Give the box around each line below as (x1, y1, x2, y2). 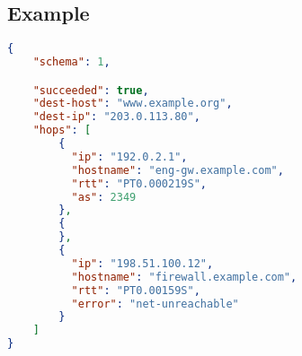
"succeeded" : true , (32, 83, 149, 97)
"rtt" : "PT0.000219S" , (71, 177, 207, 190)
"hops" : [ (32, 124, 92, 137)
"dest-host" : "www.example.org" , (32, 97, 233, 110)
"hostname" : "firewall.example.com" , (71, 270, 298, 283)
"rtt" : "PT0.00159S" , (71, 283, 200, 297)
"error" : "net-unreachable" (71, 297, 239, 310)
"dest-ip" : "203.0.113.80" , (32, 110, 200, 124)
